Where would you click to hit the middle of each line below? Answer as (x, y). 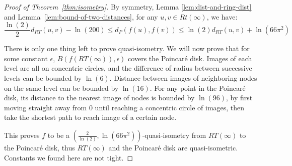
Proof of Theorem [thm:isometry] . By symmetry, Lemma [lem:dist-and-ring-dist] (128, 7)
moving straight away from (46, 107)
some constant (26, 58)
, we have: (222, 16)
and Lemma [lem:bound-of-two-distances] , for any (81, 16)
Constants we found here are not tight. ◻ (69, 157)
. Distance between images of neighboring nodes (183, 78)
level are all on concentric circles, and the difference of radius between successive (128, 68)
